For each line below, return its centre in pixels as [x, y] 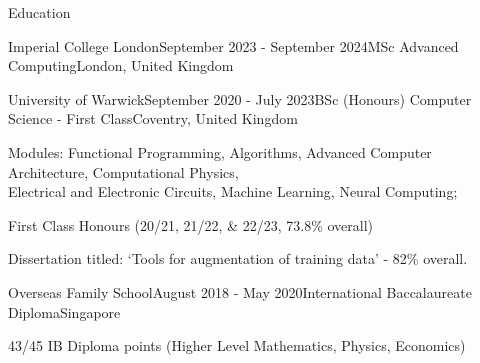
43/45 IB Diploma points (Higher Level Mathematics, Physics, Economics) [237, 345]
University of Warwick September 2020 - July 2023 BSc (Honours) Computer [240, 98]
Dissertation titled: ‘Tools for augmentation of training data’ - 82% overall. [238, 258]
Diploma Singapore [64, 311]
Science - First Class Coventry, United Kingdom [153, 118]
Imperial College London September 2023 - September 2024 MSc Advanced [233, 45]
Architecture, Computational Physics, [123, 171]
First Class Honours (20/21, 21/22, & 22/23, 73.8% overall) [190, 224]
